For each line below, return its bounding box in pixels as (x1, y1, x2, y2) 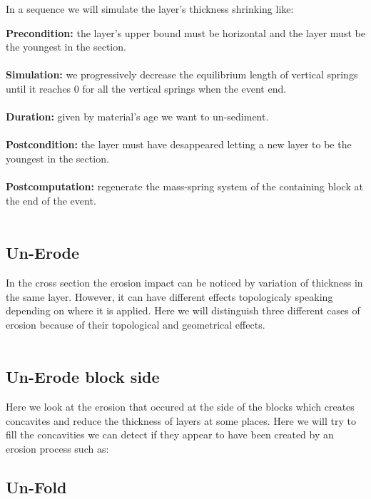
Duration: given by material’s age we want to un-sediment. (6, 109, 269, 124)
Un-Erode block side (6, 366, 160, 388)
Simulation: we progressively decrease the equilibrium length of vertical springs (6, 67, 358, 82)
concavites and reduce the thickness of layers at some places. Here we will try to (6, 413, 356, 428)
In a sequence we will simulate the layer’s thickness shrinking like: (6, 1, 294, 16)
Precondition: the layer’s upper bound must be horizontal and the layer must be (6, 25, 365, 40)
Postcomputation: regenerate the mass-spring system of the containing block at (6, 179, 363, 194)
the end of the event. (6, 192, 96, 207)
